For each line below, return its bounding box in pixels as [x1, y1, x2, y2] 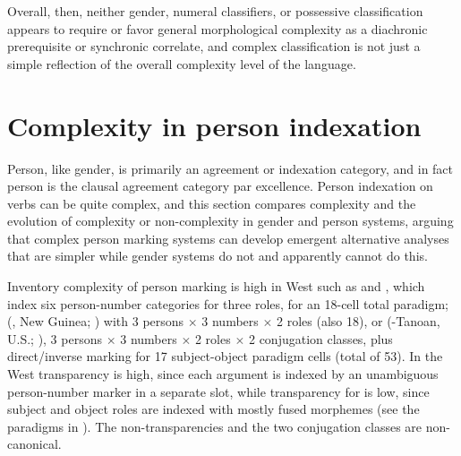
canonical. [7, 434, 62, 453]
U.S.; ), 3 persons [7, 329, 102, 348]
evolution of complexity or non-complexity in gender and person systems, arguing [7, 211, 454, 230]
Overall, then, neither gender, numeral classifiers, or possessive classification [7, 2, 423, 20]
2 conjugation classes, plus [248, 329, 393, 348]
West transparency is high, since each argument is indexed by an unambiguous [7, 365, 439, 383]
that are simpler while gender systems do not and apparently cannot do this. [7, 246, 428, 265]
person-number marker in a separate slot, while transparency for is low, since [7, 382, 430, 400]
